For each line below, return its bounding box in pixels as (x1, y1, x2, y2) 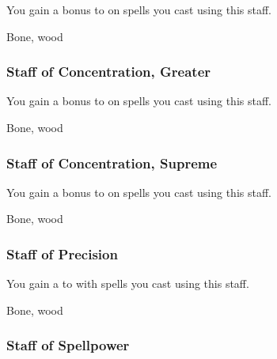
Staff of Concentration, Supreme (6, 153, 218, 172)
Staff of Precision (6, 244, 118, 263)
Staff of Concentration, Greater (6, 62, 211, 81)
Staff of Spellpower (6, 335, 130, 355)
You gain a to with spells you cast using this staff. (6, 275, 249, 292)
